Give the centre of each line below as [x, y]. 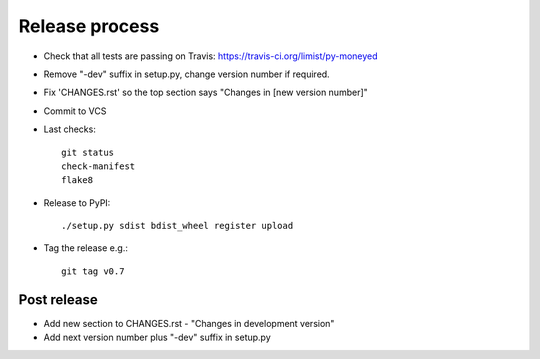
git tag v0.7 [93, 271]
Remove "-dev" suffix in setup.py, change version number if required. [186, 74]
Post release [58, 299]
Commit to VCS [75, 111]
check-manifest [98, 166]
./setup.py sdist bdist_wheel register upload [177, 226]
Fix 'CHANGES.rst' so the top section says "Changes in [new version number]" [206, 92]
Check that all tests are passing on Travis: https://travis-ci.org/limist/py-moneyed [211, 56]
